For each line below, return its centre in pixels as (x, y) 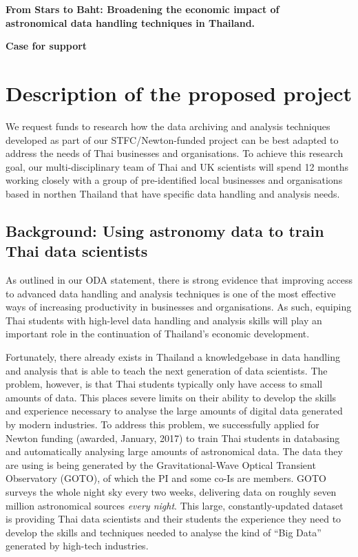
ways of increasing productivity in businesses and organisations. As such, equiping (179, 307)
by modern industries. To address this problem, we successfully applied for (162, 424)
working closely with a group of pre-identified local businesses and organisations (174, 180)
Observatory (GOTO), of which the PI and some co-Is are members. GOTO (166, 478)
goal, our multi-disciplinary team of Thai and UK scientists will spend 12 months (177, 166)
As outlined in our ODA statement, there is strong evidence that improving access (179, 280)
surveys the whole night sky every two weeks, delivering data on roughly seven (171, 491)
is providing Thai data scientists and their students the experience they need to (173, 519)
